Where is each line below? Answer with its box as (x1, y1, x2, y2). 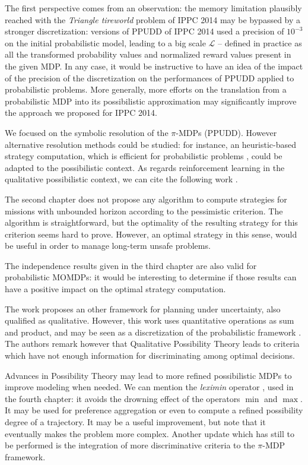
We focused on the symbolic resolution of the (5, 126, 169, 138)
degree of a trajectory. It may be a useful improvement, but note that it (5, 416, 266, 428)
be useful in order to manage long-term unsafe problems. (5, 239, 211, 252)
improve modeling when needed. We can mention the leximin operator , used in (5, 381, 294, 393)
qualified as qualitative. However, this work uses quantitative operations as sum (5, 314, 294, 327)
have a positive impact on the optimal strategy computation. (5, 283, 226, 295)
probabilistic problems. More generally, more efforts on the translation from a (5, 83, 287, 96)
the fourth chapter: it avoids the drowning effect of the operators (5, 392, 240, 404)
